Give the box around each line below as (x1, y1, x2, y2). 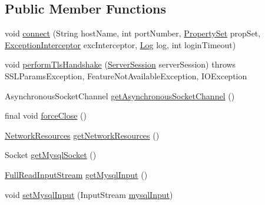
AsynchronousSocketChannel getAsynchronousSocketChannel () (5, 89, 235, 102)
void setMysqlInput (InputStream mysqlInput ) (5, 188, 173, 200)
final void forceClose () (5, 109, 87, 122)
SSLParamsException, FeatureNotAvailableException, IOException (5, 69, 247, 82)
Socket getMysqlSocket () (5, 149, 97, 161)
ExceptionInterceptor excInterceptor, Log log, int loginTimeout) (5, 38, 236, 51)
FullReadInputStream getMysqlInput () (5, 168, 148, 180)
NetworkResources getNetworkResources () (5, 129, 160, 141)
